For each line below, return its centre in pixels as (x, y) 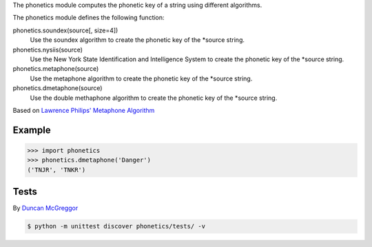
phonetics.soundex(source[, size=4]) (65, 30)
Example (32, 130)
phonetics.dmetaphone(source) (58, 88)
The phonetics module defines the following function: (89, 18)
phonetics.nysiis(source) (48, 50)
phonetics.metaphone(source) (56, 69)
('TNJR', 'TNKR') (56, 170)
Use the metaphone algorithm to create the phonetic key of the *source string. (141, 78)
